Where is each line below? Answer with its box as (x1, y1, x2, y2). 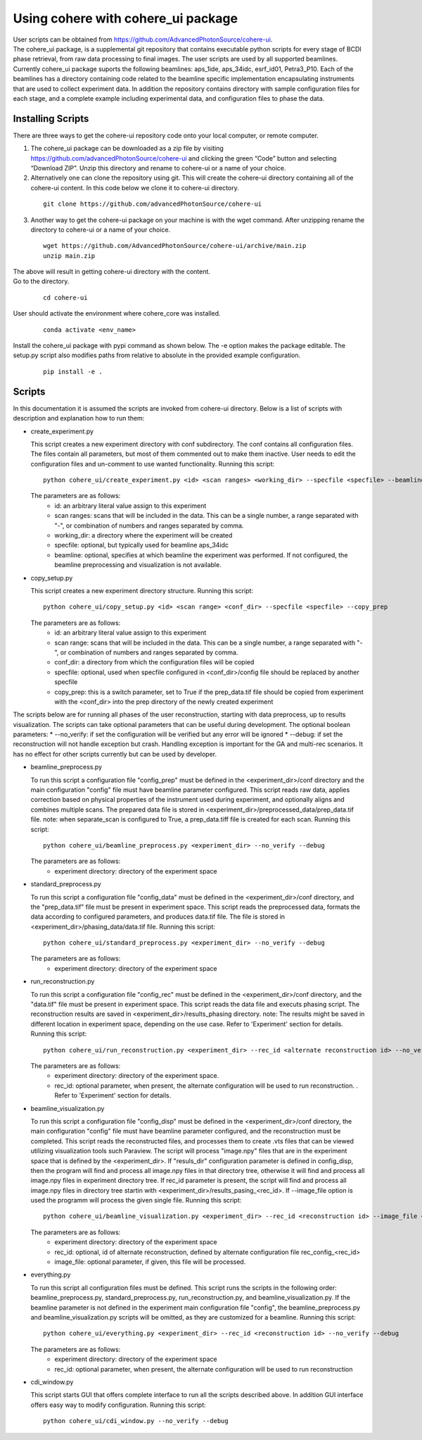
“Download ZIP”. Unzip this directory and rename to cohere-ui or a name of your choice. (30, 163, 286, 172)
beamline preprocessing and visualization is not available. (54, 561, 222, 569)
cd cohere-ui (43, 293, 88, 302)
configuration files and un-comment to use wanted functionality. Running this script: (30, 459, 275, 468)
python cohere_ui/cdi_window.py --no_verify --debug (43, 1417, 229, 1425)
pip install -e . (43, 367, 103, 375)
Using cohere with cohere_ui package (13, 11, 238, 26)
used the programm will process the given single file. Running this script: (30, 1196, 242, 1205)
